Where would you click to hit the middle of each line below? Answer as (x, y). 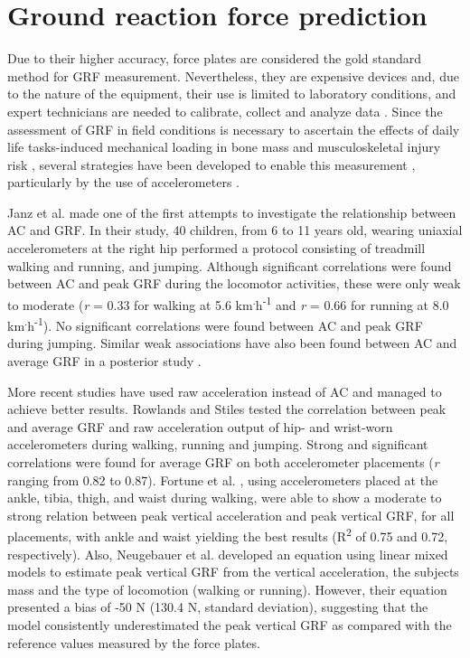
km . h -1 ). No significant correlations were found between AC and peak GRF (215, 324)
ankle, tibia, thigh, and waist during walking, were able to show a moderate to (225, 498)
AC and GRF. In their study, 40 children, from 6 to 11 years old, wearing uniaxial (235, 230)
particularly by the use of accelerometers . (123, 182)
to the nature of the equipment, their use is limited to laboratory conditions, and (232, 94)
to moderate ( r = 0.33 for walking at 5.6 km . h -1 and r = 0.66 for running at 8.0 (228, 303)
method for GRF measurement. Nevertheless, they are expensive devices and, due (233, 75)
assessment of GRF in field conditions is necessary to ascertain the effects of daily (234, 129)
